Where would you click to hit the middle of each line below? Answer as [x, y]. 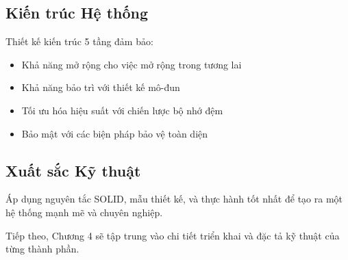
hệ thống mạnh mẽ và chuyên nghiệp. [84, 212]
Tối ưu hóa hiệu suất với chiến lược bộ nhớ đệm [122, 110]
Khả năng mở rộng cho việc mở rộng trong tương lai [132, 64]
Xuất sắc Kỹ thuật [73, 170]
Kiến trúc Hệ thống [77, 13]
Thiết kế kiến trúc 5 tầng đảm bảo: [79, 41]
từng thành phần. [42, 249]
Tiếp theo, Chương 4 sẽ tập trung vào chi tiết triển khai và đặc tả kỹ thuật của [173, 235]
